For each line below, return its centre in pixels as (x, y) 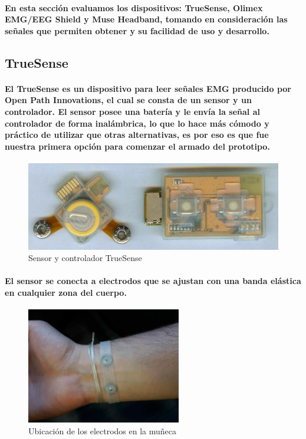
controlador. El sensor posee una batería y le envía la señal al (132, 111)
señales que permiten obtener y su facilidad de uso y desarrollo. (137, 30)
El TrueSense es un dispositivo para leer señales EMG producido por (148, 88)
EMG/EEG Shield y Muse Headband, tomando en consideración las (146, 19)
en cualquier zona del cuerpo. (66, 292)
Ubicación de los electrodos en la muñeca (102, 430)
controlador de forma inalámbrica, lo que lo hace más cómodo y (137, 123)
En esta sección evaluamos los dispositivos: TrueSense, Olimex (134, 7)
